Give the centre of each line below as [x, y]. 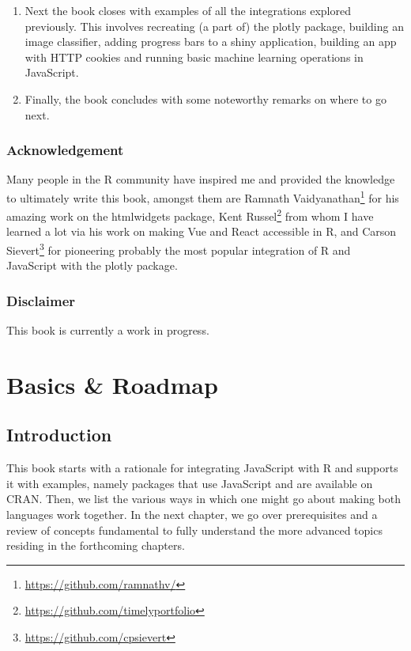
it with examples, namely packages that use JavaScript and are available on [190, 483]
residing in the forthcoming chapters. [96, 545]
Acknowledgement [65, 150]
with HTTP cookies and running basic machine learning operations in [194, 57]
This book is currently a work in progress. [108, 330]
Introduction [59, 435]
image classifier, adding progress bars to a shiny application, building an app [211, 42]
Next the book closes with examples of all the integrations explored [188, 10]
